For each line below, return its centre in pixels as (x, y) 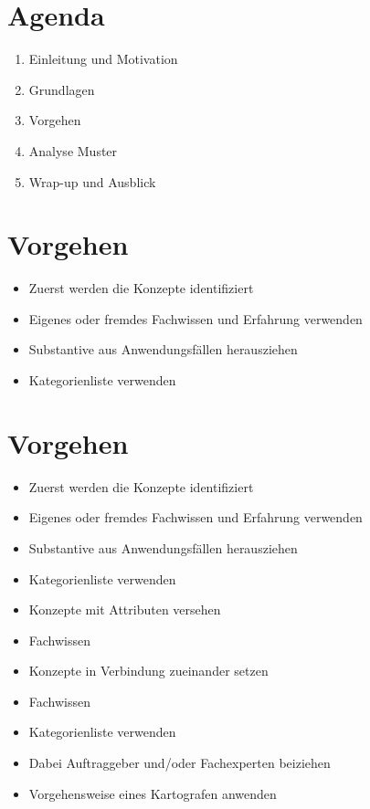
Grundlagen (62, 89)
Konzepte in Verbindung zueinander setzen (148, 671)
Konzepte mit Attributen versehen (125, 609)
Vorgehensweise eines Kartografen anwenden (153, 793)
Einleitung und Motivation (103, 59)
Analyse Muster (73, 150)
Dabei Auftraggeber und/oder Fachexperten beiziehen (180, 763)
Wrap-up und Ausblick (92, 181)
